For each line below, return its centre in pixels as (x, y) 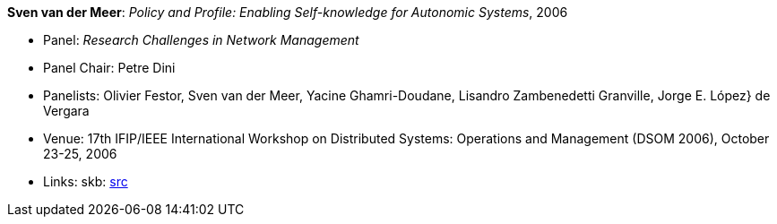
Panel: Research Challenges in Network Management (201, 40)
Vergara (66, 111)
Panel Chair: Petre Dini (109, 68)
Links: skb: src (86, 181)
